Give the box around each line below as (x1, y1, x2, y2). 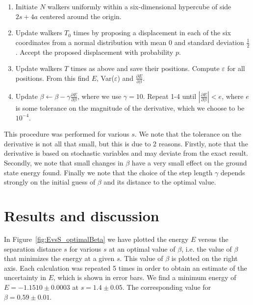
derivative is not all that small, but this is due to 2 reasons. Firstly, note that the (4, 138, 248, 148)
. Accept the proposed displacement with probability (15, 47, 174, 57)
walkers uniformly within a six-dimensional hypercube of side (48, 1, 231, 11)
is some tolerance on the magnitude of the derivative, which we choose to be (15, 103, 245, 113)
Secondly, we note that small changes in (4, 158, 124, 168)
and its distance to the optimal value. (103, 177, 216, 187)
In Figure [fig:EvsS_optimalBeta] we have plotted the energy (4, 234, 189, 244)
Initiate (15, 1, 38, 11)
